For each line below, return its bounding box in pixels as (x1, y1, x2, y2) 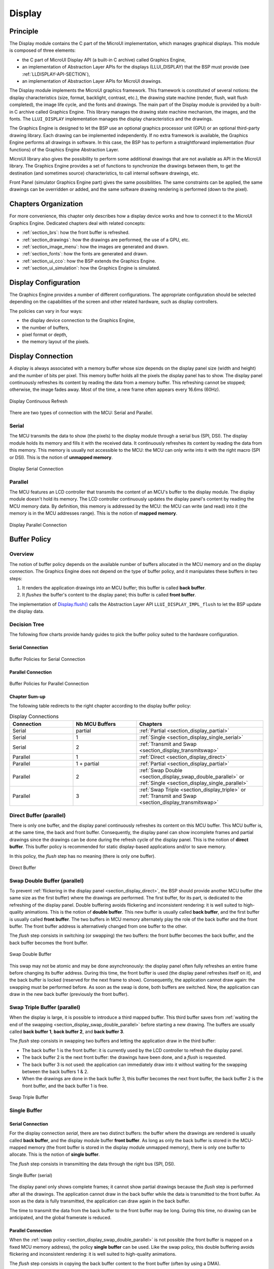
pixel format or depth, (22, 331, 67, 338)
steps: (9, 575, 22, 581)
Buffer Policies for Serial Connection (9, 656, 86, 662)
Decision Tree (9, 621, 45, 628)
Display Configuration (9, 278, 81, 287)
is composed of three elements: (9, 47, 76, 53)
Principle (9, 27, 39, 36)
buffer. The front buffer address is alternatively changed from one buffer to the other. (9, 923, 187, 929)
